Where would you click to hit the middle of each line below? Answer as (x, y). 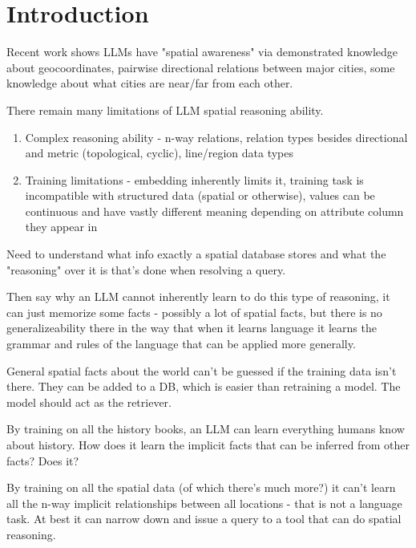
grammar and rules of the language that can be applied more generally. (181, 344)
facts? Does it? (43, 460)
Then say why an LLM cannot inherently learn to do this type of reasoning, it (198, 296)
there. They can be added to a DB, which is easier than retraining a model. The (204, 386)
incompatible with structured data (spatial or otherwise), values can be (200, 195)
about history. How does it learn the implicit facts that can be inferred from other (208, 444)
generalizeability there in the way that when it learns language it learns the (192, 328)
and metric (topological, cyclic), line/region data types (160, 153)
